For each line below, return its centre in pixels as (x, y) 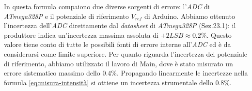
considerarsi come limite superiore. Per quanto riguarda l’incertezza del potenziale (126, 53)
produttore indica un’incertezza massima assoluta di (81, 35)
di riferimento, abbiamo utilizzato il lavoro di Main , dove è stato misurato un (118, 63)
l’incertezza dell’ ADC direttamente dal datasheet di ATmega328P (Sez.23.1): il (120, 25)
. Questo (219, 35)
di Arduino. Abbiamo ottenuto (190, 16)
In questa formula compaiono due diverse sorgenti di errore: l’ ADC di (107, 6)
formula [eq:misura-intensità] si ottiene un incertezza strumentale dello (109, 82)
